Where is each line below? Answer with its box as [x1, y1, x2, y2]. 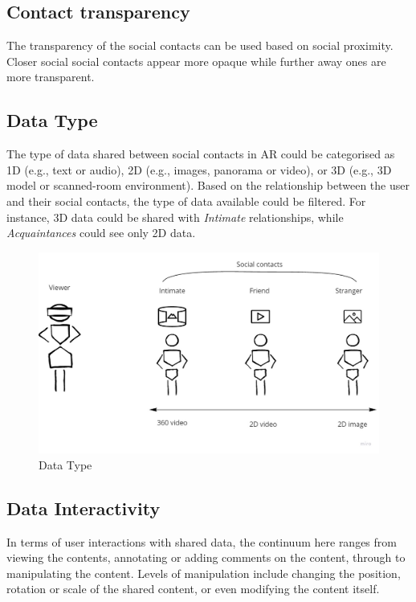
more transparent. [6, 68, 95, 85]
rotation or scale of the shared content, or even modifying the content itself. [6, 580, 380, 597]
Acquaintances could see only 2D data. [6, 224, 196, 241]
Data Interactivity [6, 495, 161, 520]
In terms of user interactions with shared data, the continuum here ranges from [6, 533, 397, 550]
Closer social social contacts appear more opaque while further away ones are [6, 52, 386, 69]
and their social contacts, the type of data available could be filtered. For [6, 192, 366, 209]
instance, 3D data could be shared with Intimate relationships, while [6, 208, 344, 225]
